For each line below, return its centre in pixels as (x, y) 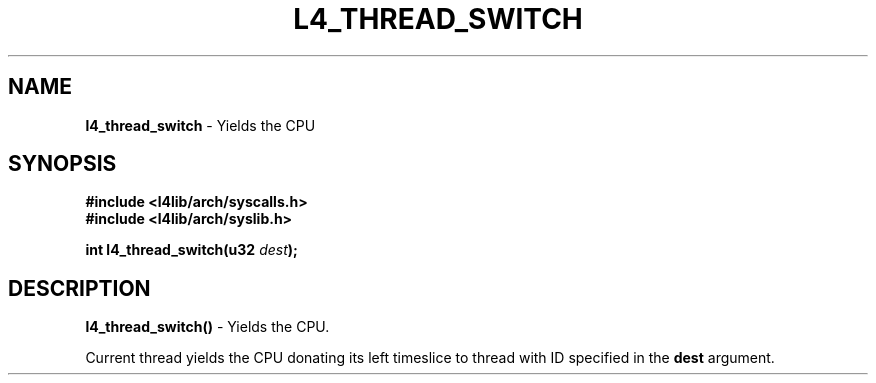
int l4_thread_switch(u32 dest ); (191, 250)
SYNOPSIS (62, 164)
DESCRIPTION (79, 288)
